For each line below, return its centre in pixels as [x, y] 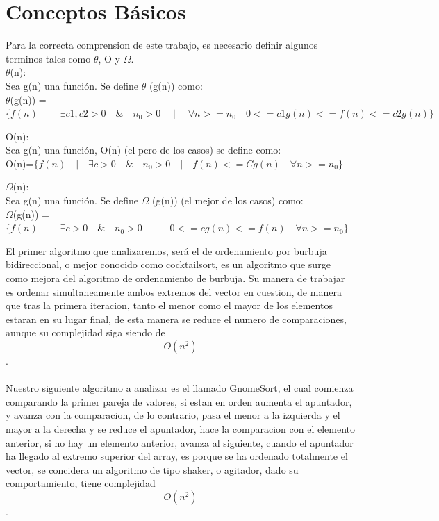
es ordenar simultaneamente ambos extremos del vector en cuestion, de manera [174, 291]
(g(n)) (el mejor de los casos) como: [228, 200]
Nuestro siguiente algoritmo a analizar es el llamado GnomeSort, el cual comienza [180, 388]
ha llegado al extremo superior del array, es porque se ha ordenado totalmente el [177, 456]
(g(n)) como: [176, 85]
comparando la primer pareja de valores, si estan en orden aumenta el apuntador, [179, 401]
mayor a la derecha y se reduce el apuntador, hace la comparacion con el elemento [181, 428]
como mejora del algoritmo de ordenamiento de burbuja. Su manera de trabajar [175, 278]
